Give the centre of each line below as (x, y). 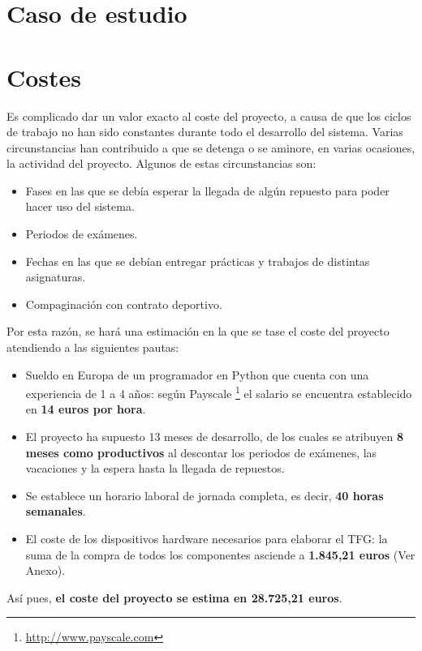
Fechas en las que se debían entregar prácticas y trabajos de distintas (198, 261)
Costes (44, 77)
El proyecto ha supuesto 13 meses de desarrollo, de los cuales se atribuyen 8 (214, 437)
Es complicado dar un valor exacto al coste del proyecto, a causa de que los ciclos (209, 116)
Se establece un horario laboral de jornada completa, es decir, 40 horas (205, 495)
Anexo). (45, 570)
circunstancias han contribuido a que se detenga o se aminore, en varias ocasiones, (211, 147)
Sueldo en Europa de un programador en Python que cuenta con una (197, 374)
